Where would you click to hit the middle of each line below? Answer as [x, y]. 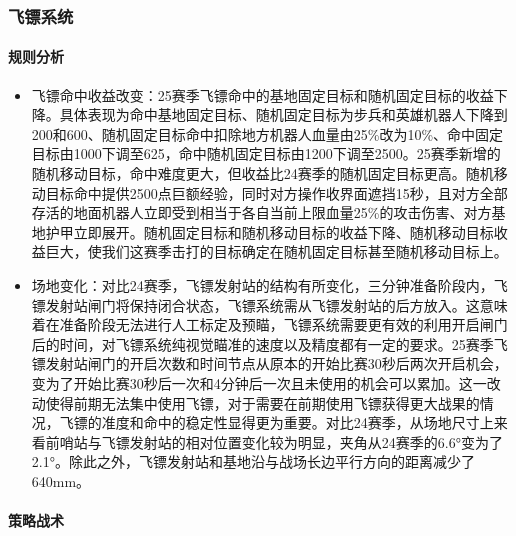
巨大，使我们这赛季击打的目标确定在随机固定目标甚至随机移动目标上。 [276, 251]
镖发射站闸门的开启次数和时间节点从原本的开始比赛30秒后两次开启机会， [269, 363]
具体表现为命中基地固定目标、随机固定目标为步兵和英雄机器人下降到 [283, 114]
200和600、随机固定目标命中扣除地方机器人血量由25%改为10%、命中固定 [267, 133]
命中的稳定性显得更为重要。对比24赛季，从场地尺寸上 [318, 422]
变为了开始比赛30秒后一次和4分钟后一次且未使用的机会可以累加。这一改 [266, 382]
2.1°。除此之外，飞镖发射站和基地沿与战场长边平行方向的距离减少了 [253, 461]
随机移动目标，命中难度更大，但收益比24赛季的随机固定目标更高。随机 [262, 173]
